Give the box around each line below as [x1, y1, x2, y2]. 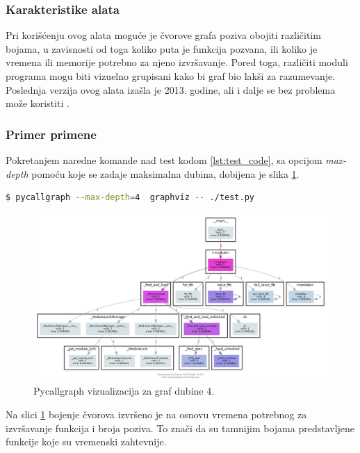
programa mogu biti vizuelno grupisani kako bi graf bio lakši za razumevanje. [6, 69, 336, 83]
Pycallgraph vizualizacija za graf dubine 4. [33, 384, 215, 398]
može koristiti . [6, 96, 69, 110]
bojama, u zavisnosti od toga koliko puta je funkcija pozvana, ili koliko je [6, 41, 318, 56]
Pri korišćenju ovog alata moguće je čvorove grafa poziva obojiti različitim [6, 28, 321, 42]
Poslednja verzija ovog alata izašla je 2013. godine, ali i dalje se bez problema [6, 82, 336, 97]
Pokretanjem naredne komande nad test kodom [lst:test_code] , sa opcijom [6, 153, 322, 167]
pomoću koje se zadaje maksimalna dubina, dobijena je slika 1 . [31, 166, 300, 181]
